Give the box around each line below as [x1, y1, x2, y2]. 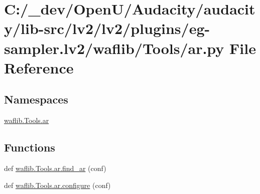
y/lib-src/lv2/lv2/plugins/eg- [4, 18, 210, 38]
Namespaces [4, 91, 68, 107]
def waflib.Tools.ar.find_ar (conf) [4, 162, 106, 173]
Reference [4, 57, 74, 77]
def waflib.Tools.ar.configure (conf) [4, 179, 111, 190]
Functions [4, 139, 55, 155]
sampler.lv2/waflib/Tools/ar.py [4, 37, 224, 58]
